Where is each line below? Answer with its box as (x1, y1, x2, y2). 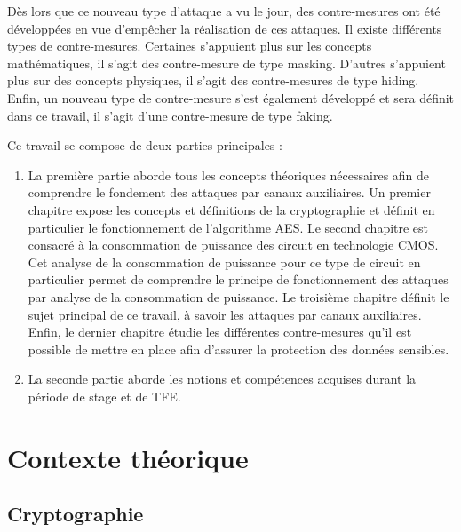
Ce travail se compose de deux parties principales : (7, 136, 282, 155)
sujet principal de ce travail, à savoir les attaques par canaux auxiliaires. (28, 305, 422, 323)
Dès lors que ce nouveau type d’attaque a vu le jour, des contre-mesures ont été (7, 2, 441, 20)
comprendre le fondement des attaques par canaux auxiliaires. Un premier (28, 183, 431, 202)
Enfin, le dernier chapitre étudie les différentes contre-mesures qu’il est (28, 322, 412, 341)
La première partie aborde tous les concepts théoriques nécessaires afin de (28, 165, 430, 184)
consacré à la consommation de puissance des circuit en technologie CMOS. (28, 235, 439, 254)
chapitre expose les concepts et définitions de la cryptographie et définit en (28, 200, 435, 218)
